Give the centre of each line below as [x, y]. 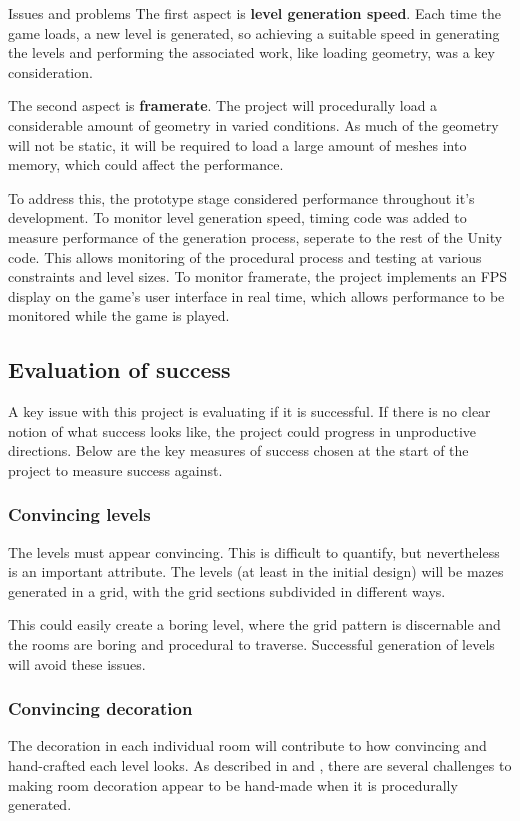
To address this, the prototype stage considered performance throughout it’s [241, 197]
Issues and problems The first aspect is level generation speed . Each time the [255, 13]
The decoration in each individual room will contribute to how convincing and [247, 745]
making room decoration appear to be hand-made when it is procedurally [233, 784]
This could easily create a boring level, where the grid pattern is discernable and [254, 624]
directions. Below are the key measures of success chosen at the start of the [238, 450]
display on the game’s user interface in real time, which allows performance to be [256, 295]
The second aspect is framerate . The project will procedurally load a [223, 105]
